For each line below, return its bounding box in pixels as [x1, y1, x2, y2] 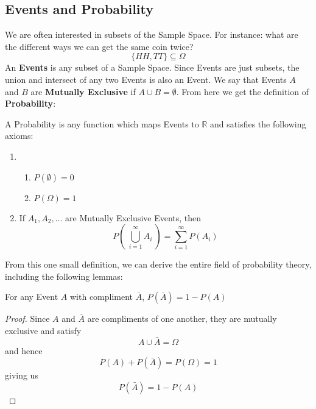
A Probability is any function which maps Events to [5, 117, 199, 130]
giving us [5, 369, 38, 382]
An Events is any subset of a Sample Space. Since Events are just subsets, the [5, 61, 300, 74]
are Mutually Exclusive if [30, 85, 136, 98]
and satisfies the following [210, 117, 306, 130]
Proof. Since [5, 312, 50, 325]
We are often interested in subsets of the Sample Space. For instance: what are [5, 28, 298, 41]
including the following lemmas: [5, 269, 123, 282]
